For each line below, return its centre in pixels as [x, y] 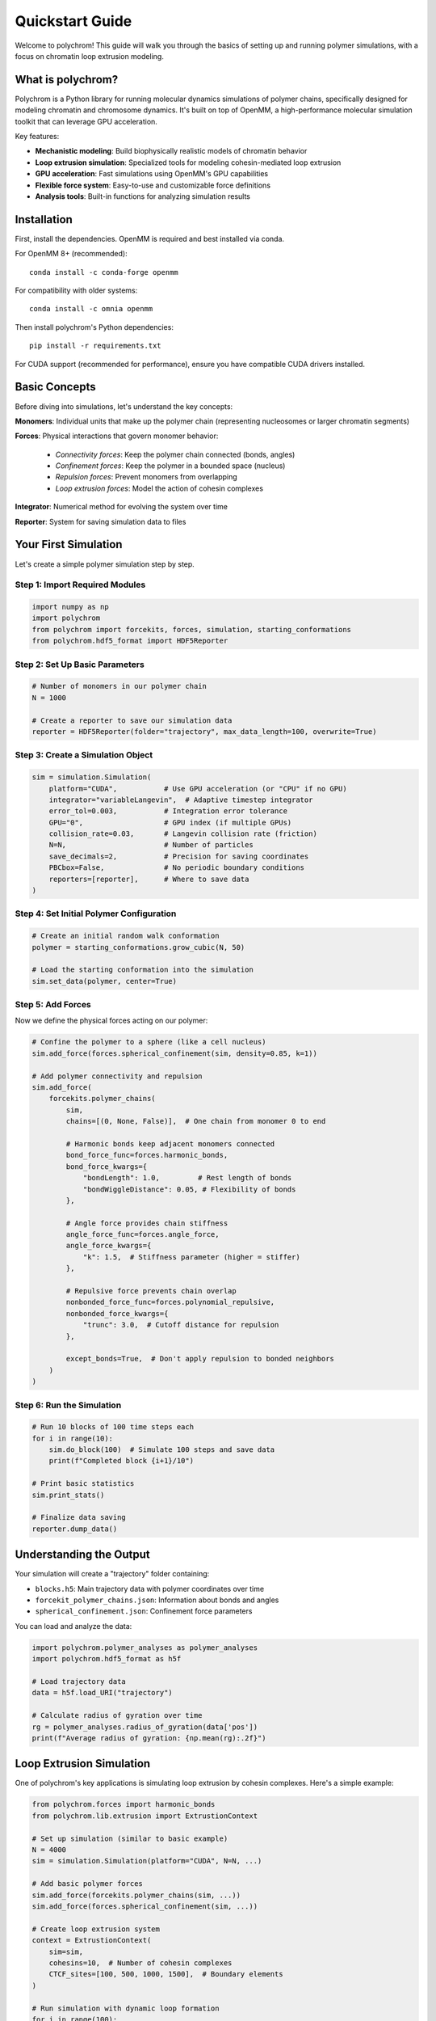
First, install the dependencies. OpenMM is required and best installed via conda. [150, 238]
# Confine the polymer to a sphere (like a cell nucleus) [149, 1042]
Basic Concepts [55, 387]
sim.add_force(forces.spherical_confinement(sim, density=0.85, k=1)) [175, 1053]
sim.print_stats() [68, 1495]
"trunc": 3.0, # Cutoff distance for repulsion [181, 1325]
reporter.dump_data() [75, 1529]
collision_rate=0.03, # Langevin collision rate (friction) [183, 834]
